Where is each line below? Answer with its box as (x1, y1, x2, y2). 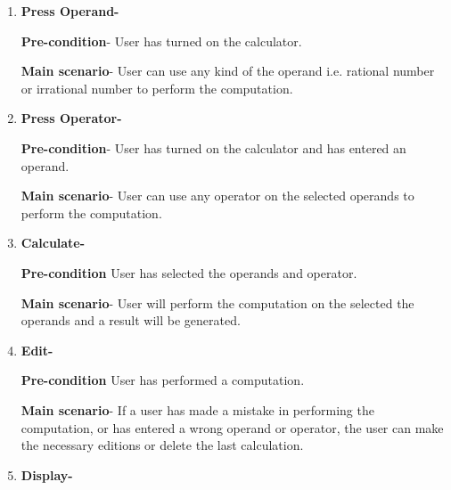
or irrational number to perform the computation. (20, 78, 293, 97)
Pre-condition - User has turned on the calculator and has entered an (20, 138, 406, 157)
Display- (20, 465, 73, 484)
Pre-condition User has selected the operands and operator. (20, 263, 357, 282)
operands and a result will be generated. (20, 311, 241, 330)
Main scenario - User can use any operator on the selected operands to (20, 186, 414, 205)
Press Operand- (20, 2, 119, 20)
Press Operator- (20, 109, 122, 127)
